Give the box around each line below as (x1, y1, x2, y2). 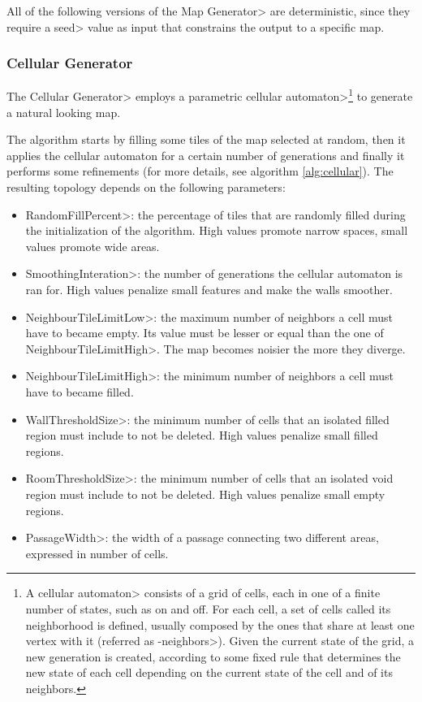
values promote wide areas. (25, 237, 160, 254)
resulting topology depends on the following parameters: (6, 179, 286, 196)
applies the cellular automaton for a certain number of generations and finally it (6, 146, 405, 163)
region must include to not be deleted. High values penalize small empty (25, 485, 385, 502)
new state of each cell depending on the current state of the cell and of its (25, 664, 393, 681)
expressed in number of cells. (25, 544, 169, 561)
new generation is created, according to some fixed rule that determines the (25, 648, 401, 665)
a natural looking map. (6, 103, 121, 120)
